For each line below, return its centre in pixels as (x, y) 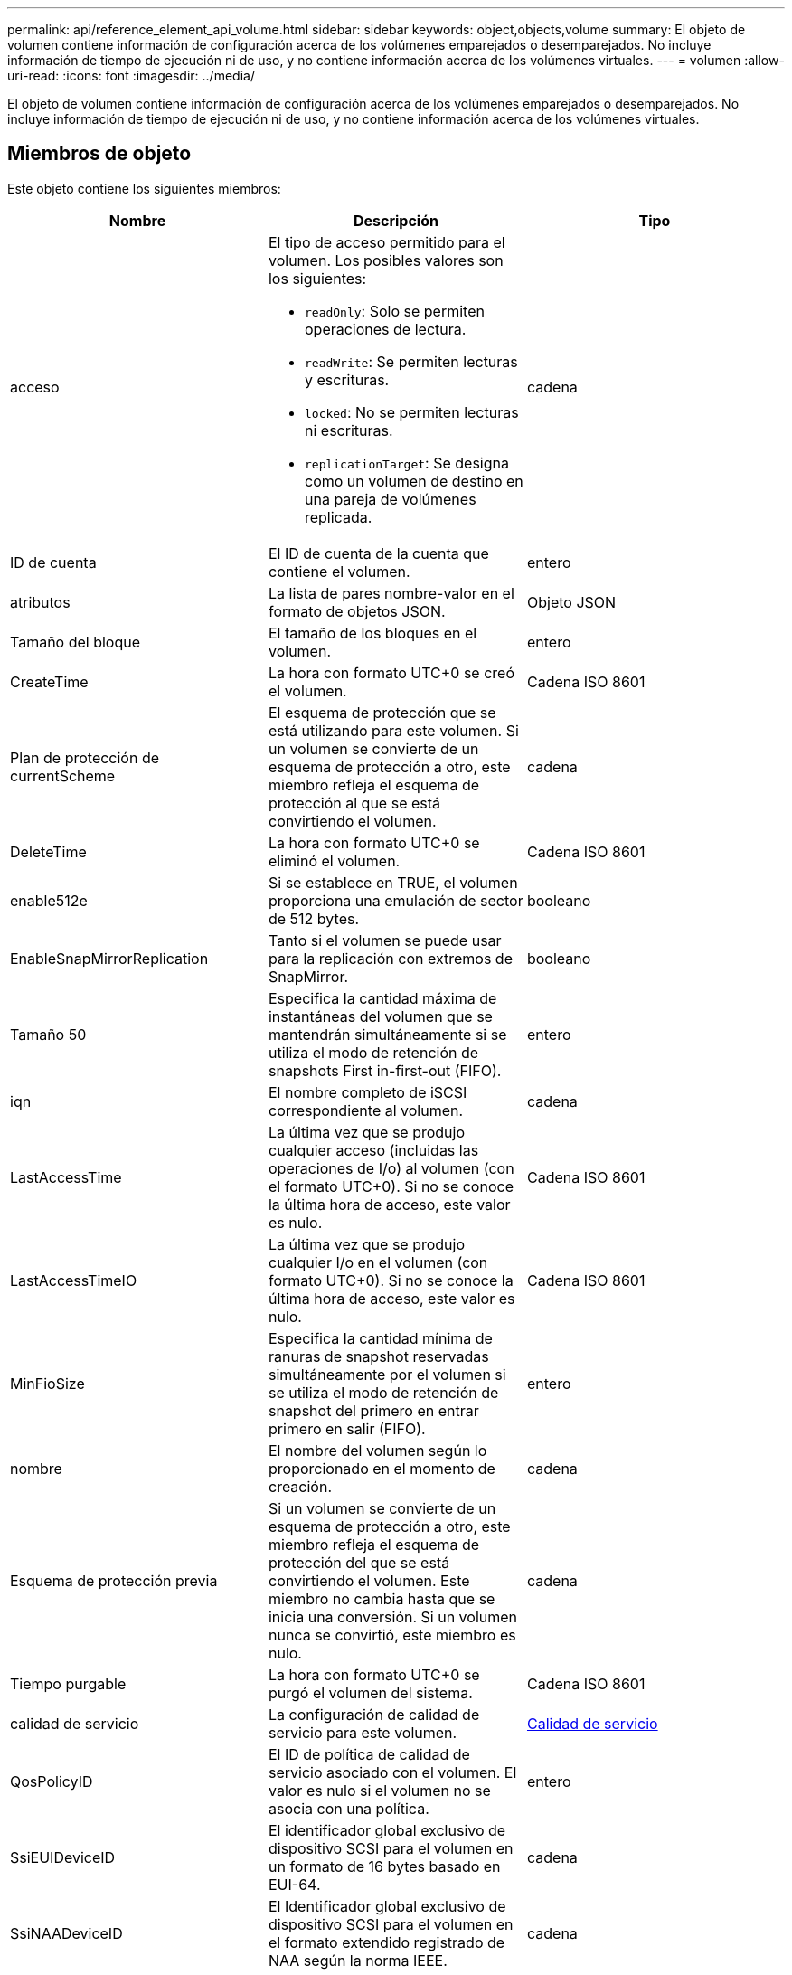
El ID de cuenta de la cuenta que (378, 553)
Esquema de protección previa (114, 1580)
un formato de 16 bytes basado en (384, 1866)
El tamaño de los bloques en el (372, 633)
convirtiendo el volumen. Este (369, 1580)
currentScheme (63, 775)
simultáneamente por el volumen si (387, 1374)
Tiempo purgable (68, 1683)
